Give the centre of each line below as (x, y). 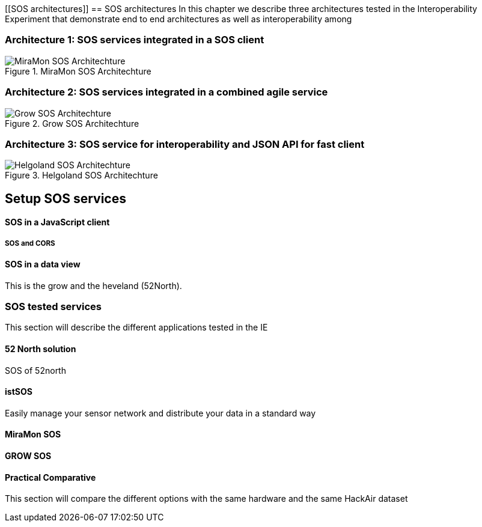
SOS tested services (53, 307)
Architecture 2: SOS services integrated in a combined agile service (166, 92)
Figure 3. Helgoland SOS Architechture (81, 175)
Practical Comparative (50, 477)
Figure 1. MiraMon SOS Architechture (78, 71)
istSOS (19, 392)
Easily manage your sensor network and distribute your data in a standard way (160, 413)
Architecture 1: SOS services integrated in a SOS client (135, 40)
